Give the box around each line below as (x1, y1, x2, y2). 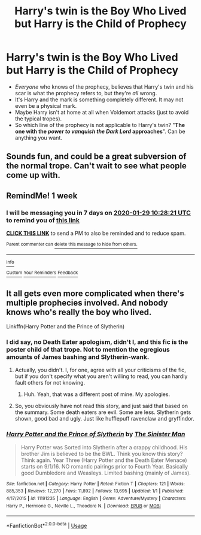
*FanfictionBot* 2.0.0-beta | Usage (6, 521, 87, 530)
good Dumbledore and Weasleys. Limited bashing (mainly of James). (20, 469, 191, 476)
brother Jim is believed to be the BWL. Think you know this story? (20, 450, 183, 457)
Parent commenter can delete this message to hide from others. (6, 241, 138, 247)
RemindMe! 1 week (6, 191, 78, 201)
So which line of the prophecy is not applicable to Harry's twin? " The (14, 121, 185, 128)
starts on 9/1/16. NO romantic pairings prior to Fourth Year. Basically (20, 463, 188, 470)
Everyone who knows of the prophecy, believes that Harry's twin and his (14, 83, 194, 90)
